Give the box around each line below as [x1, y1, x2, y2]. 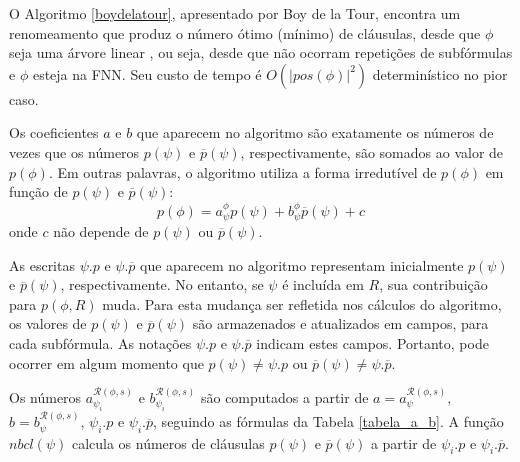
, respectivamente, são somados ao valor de [240, 141, 504, 162]
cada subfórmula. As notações [9, 332, 192, 353]
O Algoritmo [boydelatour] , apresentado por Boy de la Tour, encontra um [9, 3, 461, 23]
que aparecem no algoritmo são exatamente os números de [136, 122, 494, 143]
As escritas [9, 254, 75, 275]
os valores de [9, 313, 87, 334]
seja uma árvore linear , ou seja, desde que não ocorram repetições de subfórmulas [9, 42, 513, 63]
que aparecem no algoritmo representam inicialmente [140, 254, 464, 275]
